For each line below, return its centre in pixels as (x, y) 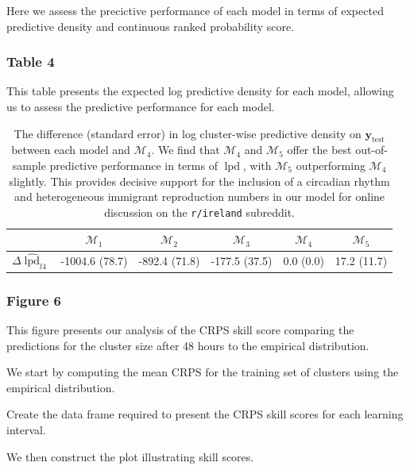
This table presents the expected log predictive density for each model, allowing (200, 91)
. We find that (186, 150)
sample (29, 165)
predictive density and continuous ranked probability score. (151, 26)
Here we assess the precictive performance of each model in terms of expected (195, 10)
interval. (26, 429)
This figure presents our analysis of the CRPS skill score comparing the (180, 329)
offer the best (319, 150)
